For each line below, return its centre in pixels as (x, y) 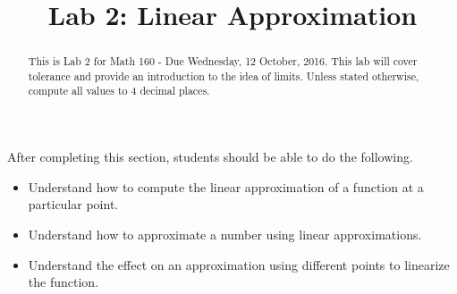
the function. (63, 282)
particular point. (73, 204)
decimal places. (175, 91)
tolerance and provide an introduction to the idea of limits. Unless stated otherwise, (224, 76)
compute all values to (78, 91)
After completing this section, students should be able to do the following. (210, 157)
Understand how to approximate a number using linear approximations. (225, 234)
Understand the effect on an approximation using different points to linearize (239, 264)
